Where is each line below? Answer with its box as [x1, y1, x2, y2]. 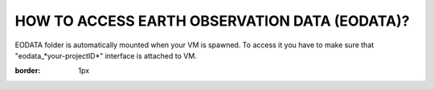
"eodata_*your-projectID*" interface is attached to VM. [14, 51, 197, 60]
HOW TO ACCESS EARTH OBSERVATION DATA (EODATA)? [14, 12, 410, 30]
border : [14, 66, 41, 75]
